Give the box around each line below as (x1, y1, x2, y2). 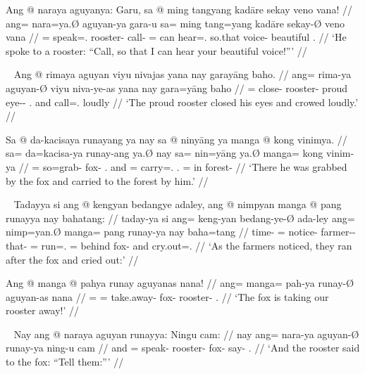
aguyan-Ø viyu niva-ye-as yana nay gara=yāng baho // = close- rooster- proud (6, 80, 347, 95)
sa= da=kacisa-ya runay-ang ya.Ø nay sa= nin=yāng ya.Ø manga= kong (6, 146, 323, 160)
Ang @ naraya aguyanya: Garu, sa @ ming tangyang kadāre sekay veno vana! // (6, 2, 352, 16)
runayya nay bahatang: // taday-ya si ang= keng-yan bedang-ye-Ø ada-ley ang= (6, 210, 355, 225)
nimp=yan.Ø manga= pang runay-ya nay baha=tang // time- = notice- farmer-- (6, 224, 356, 239)
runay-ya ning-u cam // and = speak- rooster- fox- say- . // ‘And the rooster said (6, 340, 360, 355)
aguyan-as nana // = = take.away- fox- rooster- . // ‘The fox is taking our (6, 289, 329, 304)
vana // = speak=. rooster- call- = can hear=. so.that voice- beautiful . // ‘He (6, 30, 347, 44)
